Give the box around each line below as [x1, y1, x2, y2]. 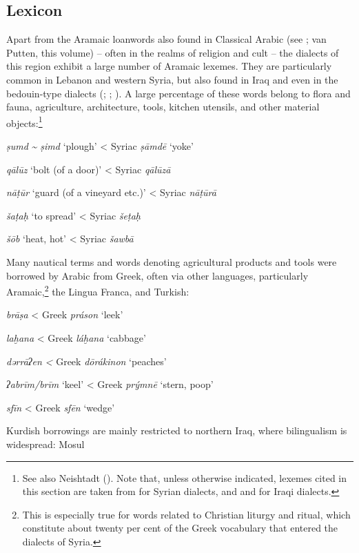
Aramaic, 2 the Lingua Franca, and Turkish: [6, 282, 189, 298]
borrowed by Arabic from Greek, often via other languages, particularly [6, 268, 309, 282]
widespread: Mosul [6, 436, 85, 451]
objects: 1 [6, 113, 43, 130]
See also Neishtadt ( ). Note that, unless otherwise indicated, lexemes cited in [22, 470, 347, 485]
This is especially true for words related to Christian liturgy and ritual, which [22, 507, 351, 521]
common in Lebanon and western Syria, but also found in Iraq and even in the [6, 72, 338, 86]
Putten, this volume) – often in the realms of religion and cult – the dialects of [6, 45, 339, 59]
